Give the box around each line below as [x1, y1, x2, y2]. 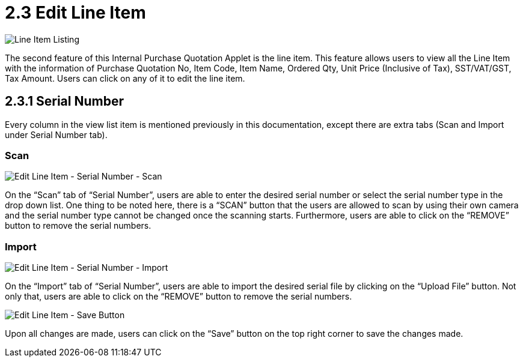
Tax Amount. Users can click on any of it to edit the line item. [5, 73, 245, 83]
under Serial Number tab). [5, 129, 108, 140]
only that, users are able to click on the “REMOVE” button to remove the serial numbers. [5, 291, 352, 302]
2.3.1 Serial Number [5, 94, 124, 109]
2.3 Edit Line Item [5, 2, 146, 23]
